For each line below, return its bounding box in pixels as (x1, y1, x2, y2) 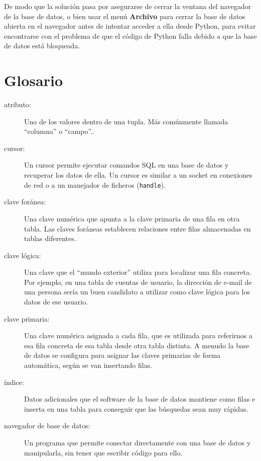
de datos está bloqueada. (4, 40, 80, 51)
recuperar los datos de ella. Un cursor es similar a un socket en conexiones (24, 170, 252, 180)
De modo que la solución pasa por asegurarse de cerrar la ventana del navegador (4, 1, 251, 11)
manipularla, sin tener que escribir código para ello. (24, 447, 183, 457)
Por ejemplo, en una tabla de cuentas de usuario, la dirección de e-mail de (24, 276, 252, 287)
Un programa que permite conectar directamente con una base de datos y (24, 437, 251, 447)
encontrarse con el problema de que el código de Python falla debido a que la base (4, 30, 257, 41)
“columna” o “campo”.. (24, 126, 94, 136)
